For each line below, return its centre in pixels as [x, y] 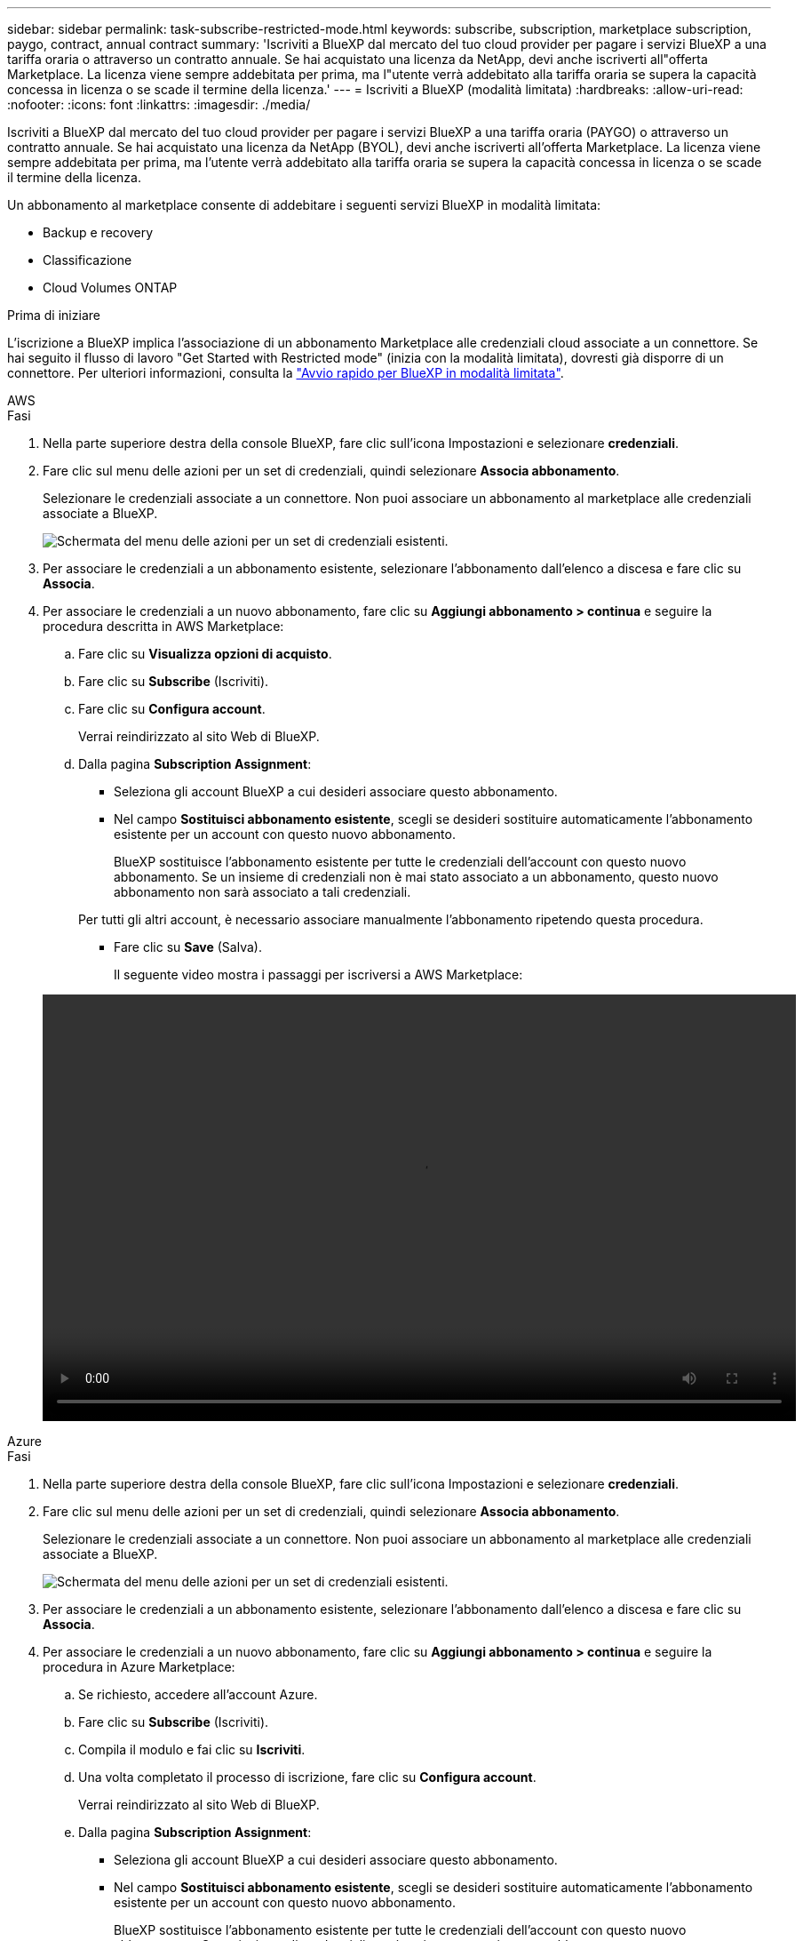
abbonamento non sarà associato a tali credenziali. [262, 892]
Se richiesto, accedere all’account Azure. [198, 1694]
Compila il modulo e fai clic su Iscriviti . [192, 1749]
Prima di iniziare [54, 315]
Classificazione [87, 260]
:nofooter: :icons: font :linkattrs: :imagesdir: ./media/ [159, 104]
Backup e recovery [98, 232]
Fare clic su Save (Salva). [188, 947]
